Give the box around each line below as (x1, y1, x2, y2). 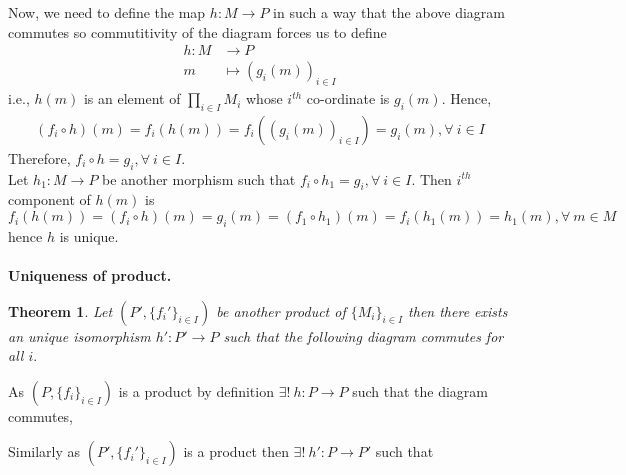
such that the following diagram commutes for (223, 325, 504, 346)
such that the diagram (352, 380, 488, 401)
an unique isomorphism (8, 325, 151, 346)
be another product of (216, 300, 346, 321)
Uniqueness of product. (8, 265, 172, 286)
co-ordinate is (306, 88, 390, 109)
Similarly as (8, 441, 81, 462)
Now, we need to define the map (8, 2, 206, 22)
